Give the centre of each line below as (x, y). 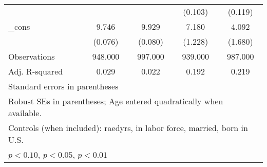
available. (25, 113)
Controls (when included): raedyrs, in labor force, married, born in (128, 128)
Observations (32, 56)
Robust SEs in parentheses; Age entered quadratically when (116, 101)
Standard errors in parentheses (63, 86)
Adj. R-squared (36, 71)
